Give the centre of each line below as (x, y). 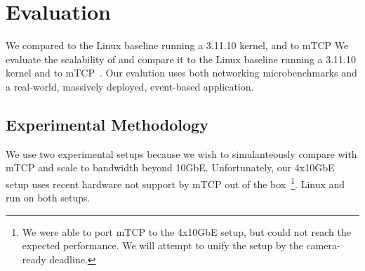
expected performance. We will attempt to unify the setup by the (162, 245)
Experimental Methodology (107, 124)
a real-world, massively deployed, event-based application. (130, 86)
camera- (323, 245)
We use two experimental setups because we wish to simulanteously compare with (181, 153)
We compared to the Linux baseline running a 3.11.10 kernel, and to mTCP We (177, 45)
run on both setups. (48, 198)
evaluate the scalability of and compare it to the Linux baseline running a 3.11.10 (181, 59)
